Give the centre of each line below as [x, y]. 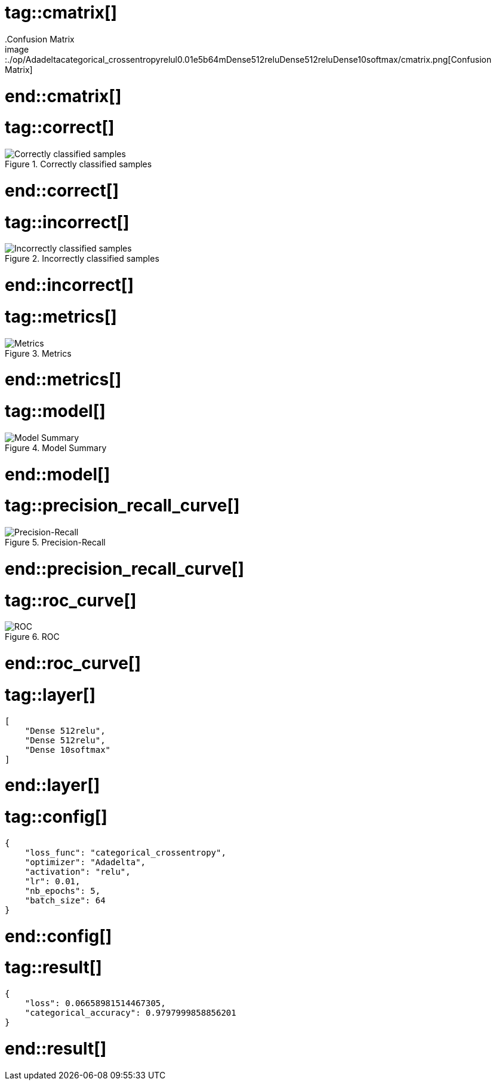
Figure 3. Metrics [38, 353]
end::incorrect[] [69, 285]
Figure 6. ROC [32, 637]
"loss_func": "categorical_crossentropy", [125, 852]
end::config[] [58, 936]
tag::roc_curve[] [71, 600]
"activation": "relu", [78, 871]
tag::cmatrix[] [61, 13]
